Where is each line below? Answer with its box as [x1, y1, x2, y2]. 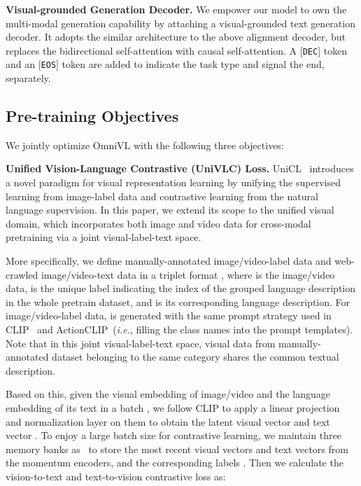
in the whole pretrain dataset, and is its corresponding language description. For [6, 294, 351, 309]
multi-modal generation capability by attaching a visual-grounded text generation [6, 15, 355, 30]
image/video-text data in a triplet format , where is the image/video [41, 267, 335, 282]
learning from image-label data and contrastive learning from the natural [6, 188, 318, 203]
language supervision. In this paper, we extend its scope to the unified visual [6, 202, 334, 217]
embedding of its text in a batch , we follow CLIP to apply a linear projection [6, 400, 340, 415]
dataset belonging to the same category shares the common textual [52, 349, 339, 364]
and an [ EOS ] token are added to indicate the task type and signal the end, [6, 57, 325, 71]
